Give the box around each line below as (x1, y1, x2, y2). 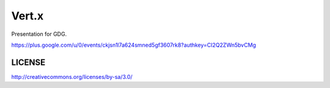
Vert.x (11, 9, 44, 22)
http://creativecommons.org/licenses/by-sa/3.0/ (11, 73, 133, 80)
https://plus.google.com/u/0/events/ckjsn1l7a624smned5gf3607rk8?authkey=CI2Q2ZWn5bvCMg (11, 41, 257, 49)
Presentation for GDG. (11, 30, 67, 38)
